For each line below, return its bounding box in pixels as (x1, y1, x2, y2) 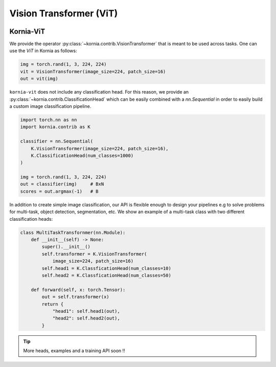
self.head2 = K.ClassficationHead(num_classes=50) (41, 272, 171, 278)
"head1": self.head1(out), (52, 308, 120, 314)
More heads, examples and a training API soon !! (23, 348, 125, 354)
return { (41, 301, 64, 307)
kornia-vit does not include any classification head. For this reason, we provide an (9, 89, 189, 95)
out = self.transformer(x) (41, 294, 109, 300)
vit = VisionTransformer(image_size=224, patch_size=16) (20, 68, 166, 74)
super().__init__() (41, 244, 90, 250)
